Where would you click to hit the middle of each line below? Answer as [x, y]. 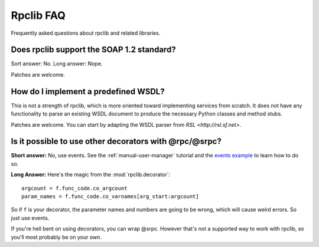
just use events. [30, 218]
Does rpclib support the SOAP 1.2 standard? [94, 50]
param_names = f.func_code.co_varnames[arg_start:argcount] [110, 197]
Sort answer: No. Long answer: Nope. [57, 64]
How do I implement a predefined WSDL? [88, 91]
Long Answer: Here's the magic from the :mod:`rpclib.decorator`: [91, 174]
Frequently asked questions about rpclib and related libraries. [86, 33]
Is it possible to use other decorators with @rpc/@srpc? [116, 141]
